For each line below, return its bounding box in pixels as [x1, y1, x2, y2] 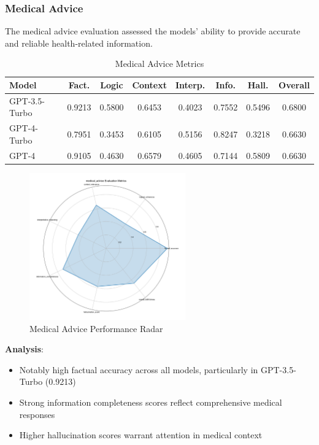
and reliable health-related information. [5, 36, 153, 49]
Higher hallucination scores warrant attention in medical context [19, 428, 263, 441]
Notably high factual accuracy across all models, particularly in [19, 363, 258, 376]
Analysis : [5, 342, 44, 355]
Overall [279, 79, 310, 91]
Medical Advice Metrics [115, 57, 204, 70]
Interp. [175, 79, 206, 91]
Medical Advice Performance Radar [29, 322, 163, 335]
